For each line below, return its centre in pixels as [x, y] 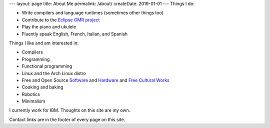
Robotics [31, 94]
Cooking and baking [42, 87]
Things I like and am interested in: [44, 43]
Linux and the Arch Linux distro [54, 73]
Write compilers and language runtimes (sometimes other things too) [92, 13]
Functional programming [47, 66]
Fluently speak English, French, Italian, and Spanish [75, 34]
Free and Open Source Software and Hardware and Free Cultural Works [95, 80]
